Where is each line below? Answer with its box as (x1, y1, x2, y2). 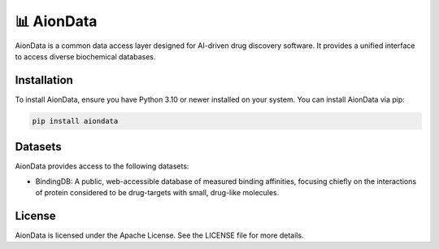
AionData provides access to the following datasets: (15, 161, 189, 171)
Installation (15, 73, 73, 87)
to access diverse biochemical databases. (15, 51, 156, 61)
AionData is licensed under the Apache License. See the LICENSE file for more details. (15, 230, 304, 240)
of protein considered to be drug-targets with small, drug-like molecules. (35, 188, 280, 198)
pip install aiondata (32, 116, 119, 125)
